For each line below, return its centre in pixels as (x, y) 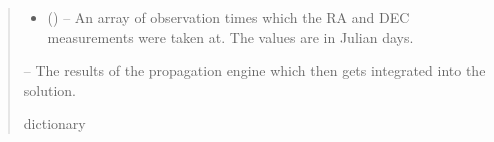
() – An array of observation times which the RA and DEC (228, 17)
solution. (50, 89)
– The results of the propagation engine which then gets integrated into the (254, 70)
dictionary (54, 123)
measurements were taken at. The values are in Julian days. (230, 36)
